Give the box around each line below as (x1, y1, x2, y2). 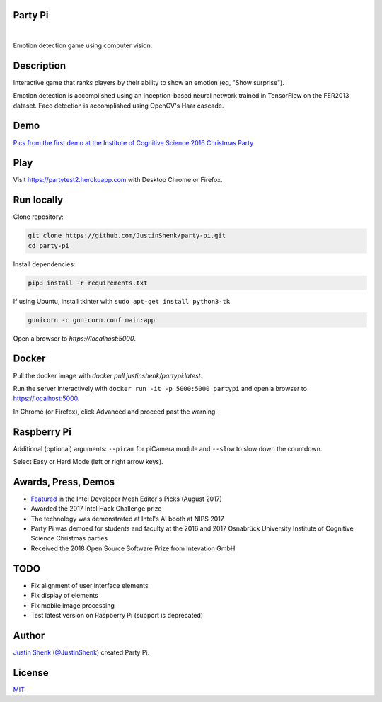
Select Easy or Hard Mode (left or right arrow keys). (13, 457, 164, 465)
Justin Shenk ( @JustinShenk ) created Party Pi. (13, 648, 150, 657)
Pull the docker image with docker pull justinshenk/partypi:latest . (13, 371, 203, 380)
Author (13, 629, 45, 641)
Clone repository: (13, 213, 64, 221)
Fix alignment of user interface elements (30, 581, 149, 589)
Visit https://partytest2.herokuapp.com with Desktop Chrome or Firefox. (13, 176, 223, 184)
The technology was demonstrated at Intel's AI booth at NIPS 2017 (30, 514, 224, 523)
